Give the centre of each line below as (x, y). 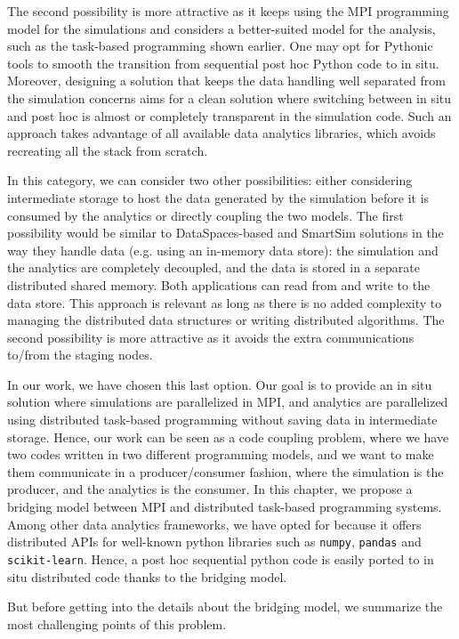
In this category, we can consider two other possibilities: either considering (210, 180)
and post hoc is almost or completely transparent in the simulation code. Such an (229, 115)
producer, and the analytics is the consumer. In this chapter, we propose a (210, 489)
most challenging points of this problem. (117, 623)
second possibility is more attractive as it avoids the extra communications (211, 337)
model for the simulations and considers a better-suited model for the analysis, (221, 28)
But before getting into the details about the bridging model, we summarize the (225, 607)
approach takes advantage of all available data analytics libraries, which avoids (221, 133)
